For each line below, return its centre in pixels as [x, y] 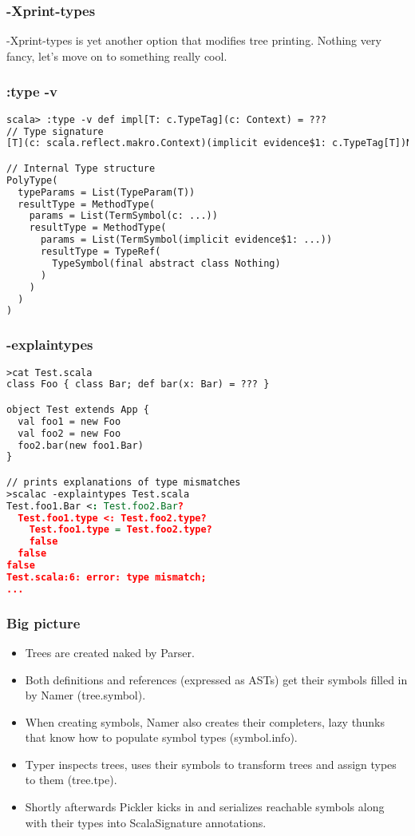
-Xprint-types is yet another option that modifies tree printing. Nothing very [194, 40]
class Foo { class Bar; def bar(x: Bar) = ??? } [138, 384]
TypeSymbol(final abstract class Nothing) [166, 263]
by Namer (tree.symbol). [85, 695]
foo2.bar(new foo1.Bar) [81, 445]
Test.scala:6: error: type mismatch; [107, 577]
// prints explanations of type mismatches [124, 482]
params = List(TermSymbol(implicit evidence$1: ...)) [186, 240]
